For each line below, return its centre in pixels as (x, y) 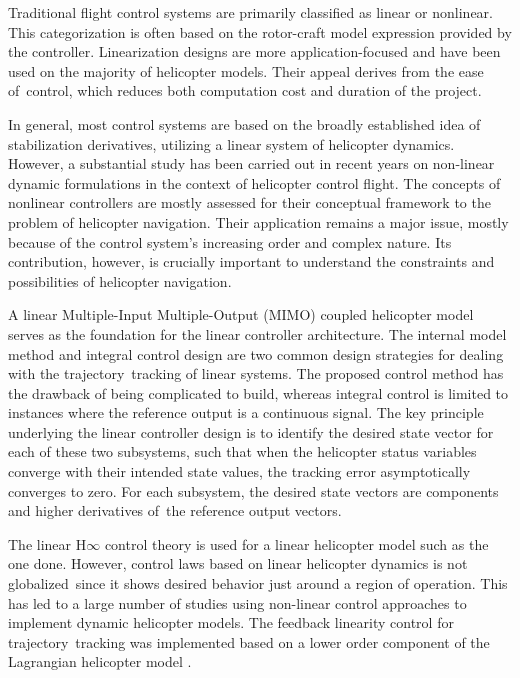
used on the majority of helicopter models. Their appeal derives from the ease (246, 70)
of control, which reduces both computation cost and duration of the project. (245, 90)
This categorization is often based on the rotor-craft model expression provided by (260, 31)
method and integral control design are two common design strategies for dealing (256, 353)
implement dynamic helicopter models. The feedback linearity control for (231, 622)
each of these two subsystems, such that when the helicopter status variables (242, 451)
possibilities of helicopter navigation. (120, 280)
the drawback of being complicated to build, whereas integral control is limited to (258, 392)
